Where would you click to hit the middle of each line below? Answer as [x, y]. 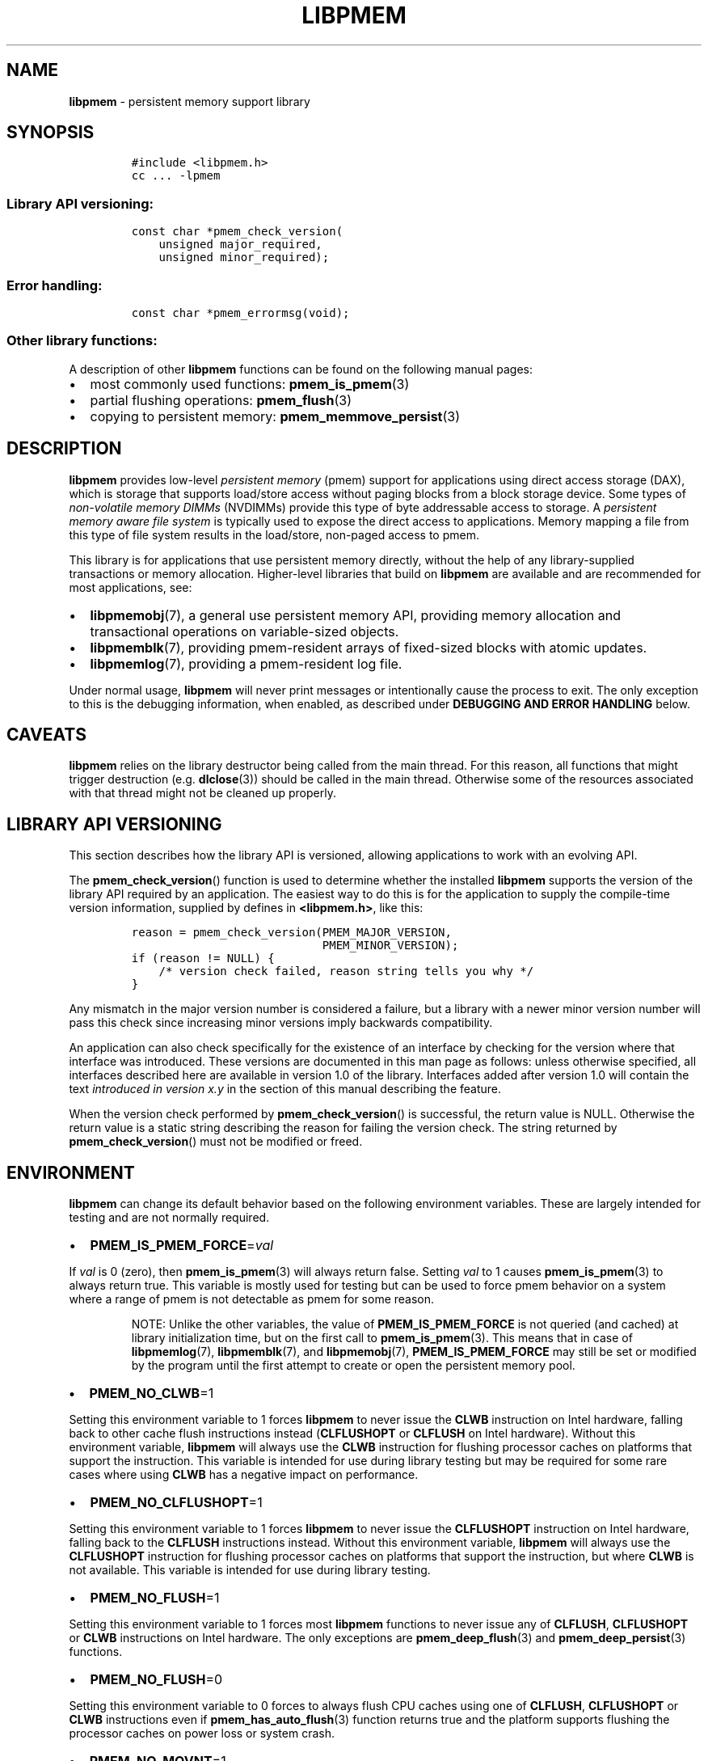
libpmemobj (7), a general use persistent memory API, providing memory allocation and [355, 615]
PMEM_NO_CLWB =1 [152, 1394]
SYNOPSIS [51, 133]
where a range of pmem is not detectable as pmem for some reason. [252, 1299]
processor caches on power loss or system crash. [202, 1734]
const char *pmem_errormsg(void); [240, 313]
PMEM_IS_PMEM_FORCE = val [182, 1246]
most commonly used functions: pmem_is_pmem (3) [250, 384]
